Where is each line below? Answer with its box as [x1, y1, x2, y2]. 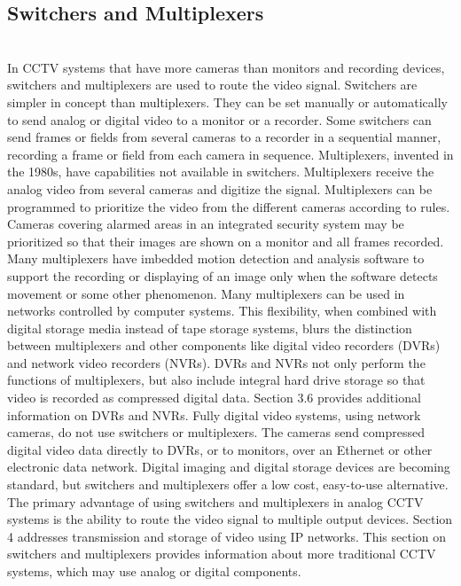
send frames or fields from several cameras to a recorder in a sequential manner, [7, 128, 441, 146]
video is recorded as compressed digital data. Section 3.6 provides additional [7, 388, 421, 407]
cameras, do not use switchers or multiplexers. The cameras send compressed [7, 423, 426, 441]
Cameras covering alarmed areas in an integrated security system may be [7, 215, 404, 233]
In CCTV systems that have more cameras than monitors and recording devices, [7, 58, 445, 76]
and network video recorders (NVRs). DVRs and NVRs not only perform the [7, 353, 426, 371]
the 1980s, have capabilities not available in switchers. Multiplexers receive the [7, 162, 434, 181]
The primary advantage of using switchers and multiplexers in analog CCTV [7, 492, 424, 511]
